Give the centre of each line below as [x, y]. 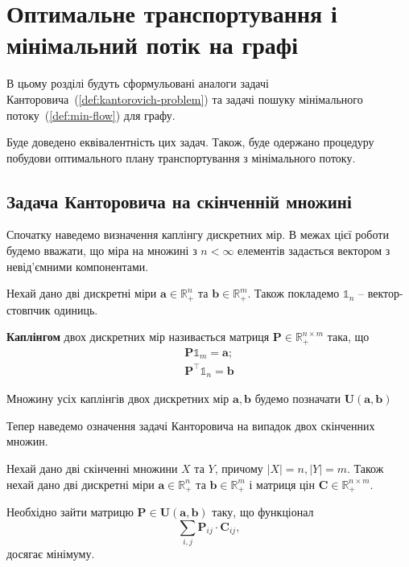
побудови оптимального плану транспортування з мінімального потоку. [181, 157]
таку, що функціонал [263, 512]
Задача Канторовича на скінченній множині [179, 201]
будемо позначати [297, 399]
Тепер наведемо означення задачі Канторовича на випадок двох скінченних [191, 425]
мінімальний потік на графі [152, 45]
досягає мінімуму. [51, 553]
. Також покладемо [293, 293]
